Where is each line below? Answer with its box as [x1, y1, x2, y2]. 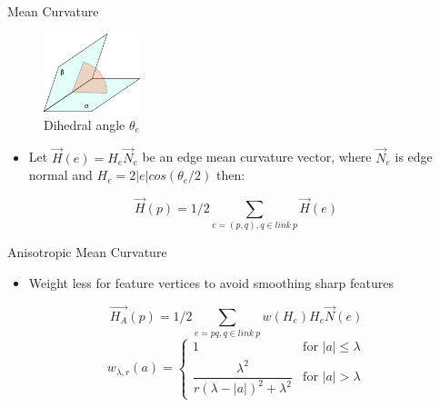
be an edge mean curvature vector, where [142, 147, 372, 166]
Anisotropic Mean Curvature [7, 243, 167, 262]
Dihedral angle [44, 114, 125, 134]
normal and [28, 165, 93, 184]
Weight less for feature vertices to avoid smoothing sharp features [28, 273, 394, 293]
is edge [395, 147, 433, 166]
